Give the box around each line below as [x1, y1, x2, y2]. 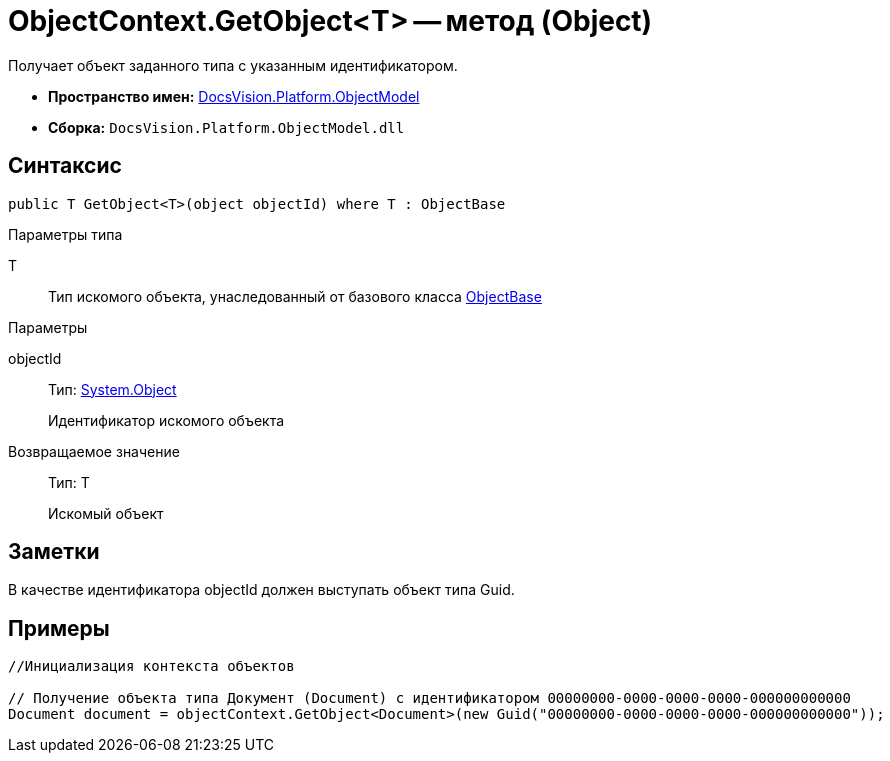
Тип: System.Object [48, 380, 177, 398]
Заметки [8, 539, 100, 565]
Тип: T [48, 473, 90, 491]
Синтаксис [8, 153, 122, 179]
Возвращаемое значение [8, 442, 180, 460]
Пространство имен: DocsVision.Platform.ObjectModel [48, 87, 420, 105]
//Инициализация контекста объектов [8, 658, 295, 675]
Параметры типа [8, 225, 123, 243]
